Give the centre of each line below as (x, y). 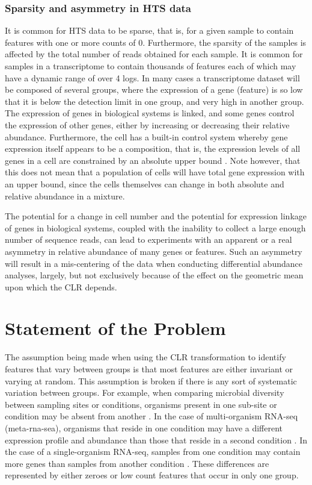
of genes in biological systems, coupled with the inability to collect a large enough (155, 227)
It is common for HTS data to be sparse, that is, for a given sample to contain (149, 30)
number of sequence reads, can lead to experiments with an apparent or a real (148, 239)
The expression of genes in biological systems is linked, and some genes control (150, 113)
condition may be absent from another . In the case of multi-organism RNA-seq (151, 416)
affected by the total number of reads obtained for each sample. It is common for (154, 54)
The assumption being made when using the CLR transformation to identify (145, 357)
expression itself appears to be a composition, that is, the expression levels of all (153, 149)
